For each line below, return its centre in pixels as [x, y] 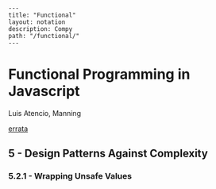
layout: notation [37, 22]
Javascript [44, 91]
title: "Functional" [42, 15]
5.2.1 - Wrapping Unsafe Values [70, 176]
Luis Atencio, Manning [45, 113]
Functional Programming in [99, 74]
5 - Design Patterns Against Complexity [108, 154]
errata [18, 129]
